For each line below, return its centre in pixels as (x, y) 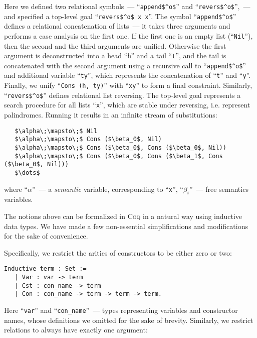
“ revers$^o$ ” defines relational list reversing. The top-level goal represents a (122, 95)
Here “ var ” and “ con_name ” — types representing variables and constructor (121, 310)
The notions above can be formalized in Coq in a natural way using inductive (123, 216)
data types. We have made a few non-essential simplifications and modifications (126, 226)
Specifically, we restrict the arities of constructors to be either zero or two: (118, 252)
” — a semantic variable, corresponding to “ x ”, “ (108, 189)
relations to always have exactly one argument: (76, 330)
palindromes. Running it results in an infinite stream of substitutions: (111, 115)
